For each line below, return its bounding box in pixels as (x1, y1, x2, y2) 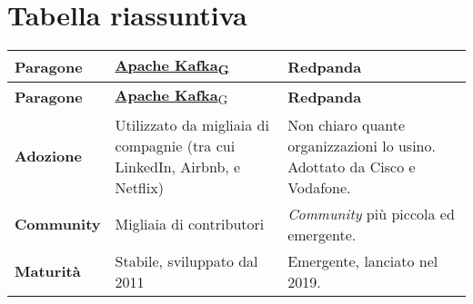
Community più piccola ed (287, 202, 455, 224)
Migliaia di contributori (115, 213, 265, 234)
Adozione (15, 145, 82, 166)
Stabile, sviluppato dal (115, 250, 258, 271)
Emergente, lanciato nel (287, 250, 438, 271)
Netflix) (115, 176, 164, 198)
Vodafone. (287, 176, 351, 198)
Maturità (15, 260, 81, 281)
